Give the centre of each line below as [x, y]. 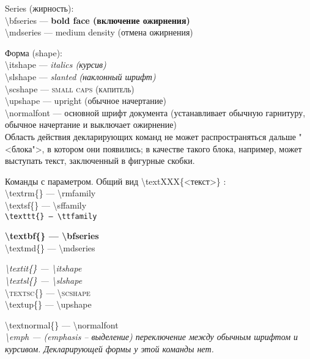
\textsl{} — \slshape [44, 280]
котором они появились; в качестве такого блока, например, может [178, 148]
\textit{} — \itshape [43, 268]
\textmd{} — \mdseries [50, 247]
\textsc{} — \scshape [48, 292]
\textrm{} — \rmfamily [50, 193]
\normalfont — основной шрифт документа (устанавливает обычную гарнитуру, [155, 112]
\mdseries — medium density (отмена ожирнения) [99, 32]
